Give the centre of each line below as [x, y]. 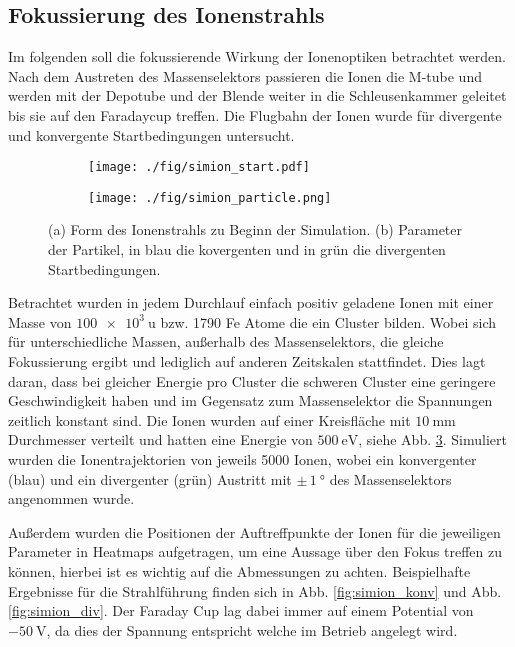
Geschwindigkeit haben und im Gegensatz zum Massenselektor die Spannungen [250, 400]
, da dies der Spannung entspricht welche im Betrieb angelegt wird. [252, 629]
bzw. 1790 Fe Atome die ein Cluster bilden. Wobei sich [328, 321]
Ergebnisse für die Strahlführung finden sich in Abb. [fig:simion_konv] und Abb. [255, 590]
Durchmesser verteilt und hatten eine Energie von [160, 439]
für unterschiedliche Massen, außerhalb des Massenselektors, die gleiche [226, 341]
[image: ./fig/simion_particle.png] [210, 197]
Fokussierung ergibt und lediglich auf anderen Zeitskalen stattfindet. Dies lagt [247, 361]
